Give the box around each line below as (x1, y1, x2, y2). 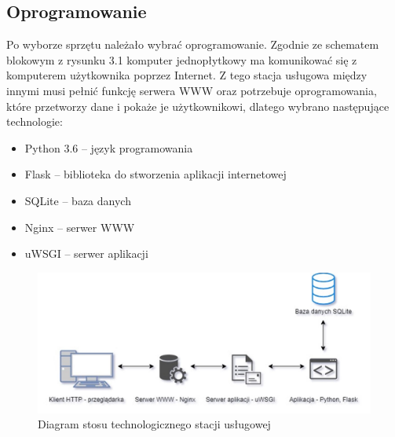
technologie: (6, 113, 63, 130)
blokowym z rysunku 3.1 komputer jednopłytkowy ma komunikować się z (6, 51, 357, 68)
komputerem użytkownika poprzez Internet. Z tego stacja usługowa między (6, 67, 368, 83)
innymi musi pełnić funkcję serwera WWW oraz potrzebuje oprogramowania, (6, 82, 377, 98)
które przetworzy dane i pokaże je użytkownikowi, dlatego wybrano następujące (6, 97, 390, 114)
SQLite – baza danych (24, 192, 131, 208)
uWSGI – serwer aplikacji (24, 245, 148, 262)
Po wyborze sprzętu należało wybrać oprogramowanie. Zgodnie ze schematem (6, 36, 379, 53)
